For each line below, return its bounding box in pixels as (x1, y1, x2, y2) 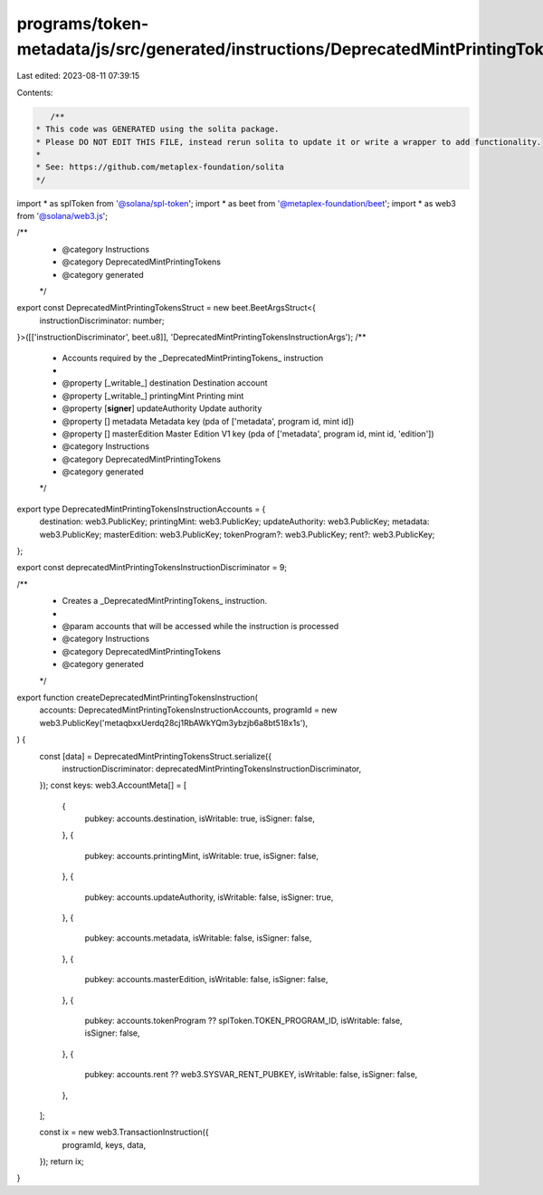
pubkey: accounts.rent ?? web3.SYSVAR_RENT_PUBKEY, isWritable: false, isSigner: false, (84, 1069, 418, 1080)
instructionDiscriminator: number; (39, 315, 165, 326)
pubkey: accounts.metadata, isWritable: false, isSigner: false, (84, 932, 312, 943)
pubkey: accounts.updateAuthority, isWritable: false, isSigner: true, (84, 892, 334, 903)
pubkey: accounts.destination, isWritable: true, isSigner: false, (84, 813, 316, 824)
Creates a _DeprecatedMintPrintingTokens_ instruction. (62, 596, 267, 607)
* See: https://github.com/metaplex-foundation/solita (35, 162, 284, 172)
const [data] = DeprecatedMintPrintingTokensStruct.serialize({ (39, 750, 271, 761)
